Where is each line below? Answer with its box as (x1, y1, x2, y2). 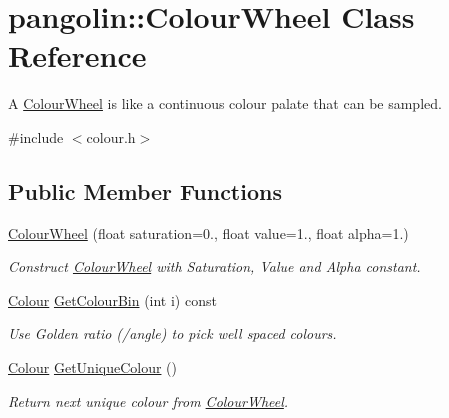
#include (8, 126, 64, 147)
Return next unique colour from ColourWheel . (8, 390, 289, 411)
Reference (8, 35, 147, 76)
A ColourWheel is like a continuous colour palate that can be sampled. (8, 93, 442, 114)
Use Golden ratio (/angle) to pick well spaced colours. (8, 323, 337, 344)
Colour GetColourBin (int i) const (8, 289, 217, 310)
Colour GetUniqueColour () (8, 357, 178, 378)
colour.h (86, 126, 136, 147)
